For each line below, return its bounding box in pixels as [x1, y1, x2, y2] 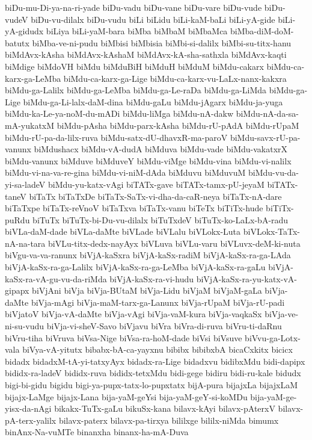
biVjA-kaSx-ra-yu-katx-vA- [196, 272, 297, 285]
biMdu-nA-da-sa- [236, 107, 299, 120]
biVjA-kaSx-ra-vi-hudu [109, 272, 194, 285]
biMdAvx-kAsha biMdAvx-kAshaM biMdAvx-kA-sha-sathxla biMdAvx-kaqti [5, 48, 287, 61]
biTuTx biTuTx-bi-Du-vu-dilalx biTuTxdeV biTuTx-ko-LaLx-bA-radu [32, 213, 289, 226]
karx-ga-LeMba [5, 72, 61, 84]
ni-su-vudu [5, 320, 44, 332]
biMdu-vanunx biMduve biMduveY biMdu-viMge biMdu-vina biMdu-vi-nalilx [5, 154, 292, 167]
